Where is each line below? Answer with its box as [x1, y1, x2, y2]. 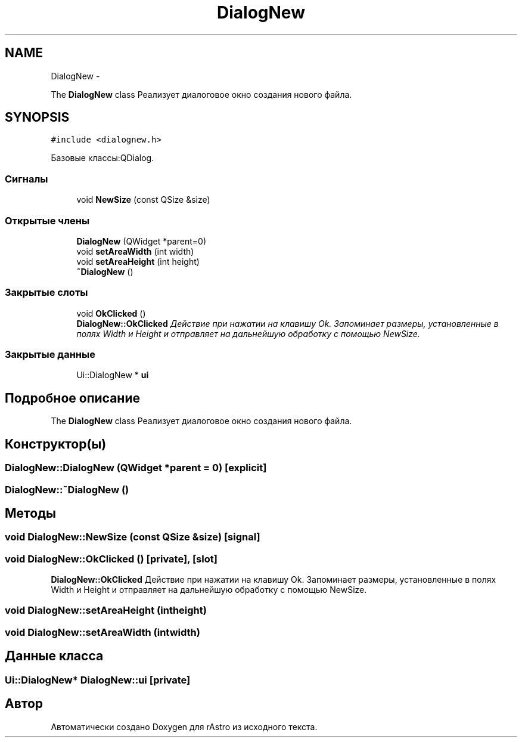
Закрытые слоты [5, 286, 88, 299]
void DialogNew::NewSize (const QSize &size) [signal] [5, 531, 260, 543]
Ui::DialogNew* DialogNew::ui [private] [5, 673, 191, 686]
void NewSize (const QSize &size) [76, 194, 210, 205]
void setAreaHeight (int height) [76, 256, 200, 267]
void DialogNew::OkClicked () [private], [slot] [5, 552, 218, 565]
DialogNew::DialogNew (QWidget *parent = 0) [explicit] [5, 462, 267, 474]
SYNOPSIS [5, 110, 70, 125]
